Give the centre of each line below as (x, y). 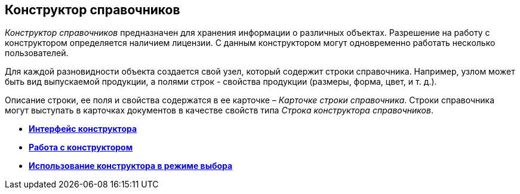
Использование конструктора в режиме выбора (131, 166)
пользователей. (37, 53)
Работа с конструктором (81, 147)
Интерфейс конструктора (83, 129)
